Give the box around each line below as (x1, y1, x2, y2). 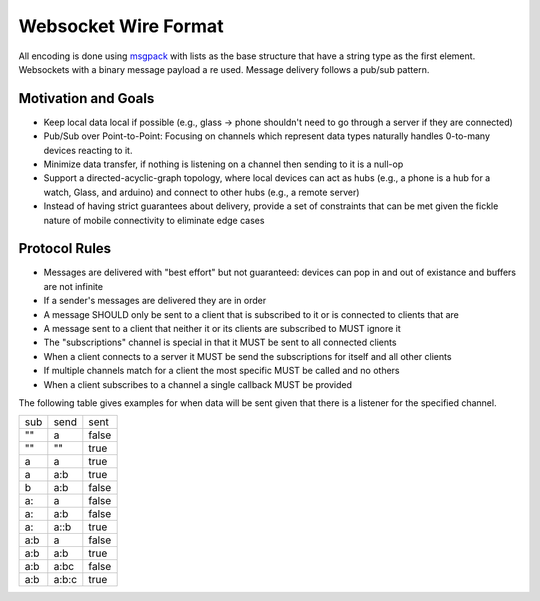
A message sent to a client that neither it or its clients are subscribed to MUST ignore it (43, 323, 402, 335)
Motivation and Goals (18, 90, 155, 107)
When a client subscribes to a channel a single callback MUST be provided (43, 378, 353, 390)
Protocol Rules (18, 240, 112, 257)
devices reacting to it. (43, 144, 133, 156)
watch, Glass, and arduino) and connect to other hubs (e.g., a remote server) (43, 186, 360, 198)
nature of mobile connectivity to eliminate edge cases (43, 214, 265, 226)
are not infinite (43, 280, 104, 292)
